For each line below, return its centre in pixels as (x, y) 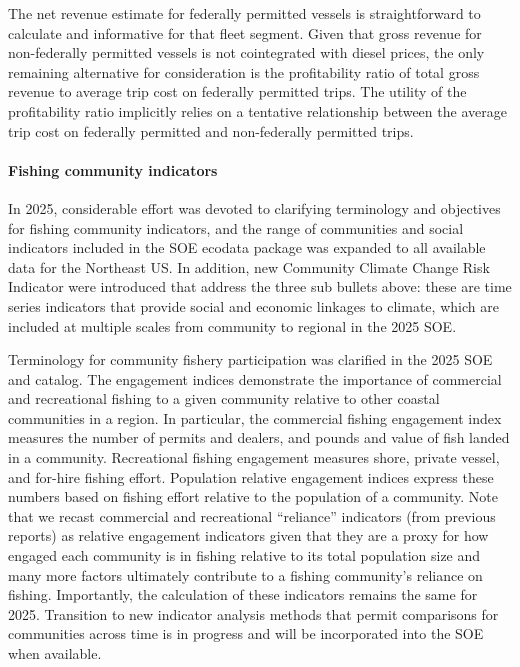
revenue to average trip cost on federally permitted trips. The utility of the (237, 91)
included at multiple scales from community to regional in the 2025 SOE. (232, 325)
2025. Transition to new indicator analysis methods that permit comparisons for (253, 613)
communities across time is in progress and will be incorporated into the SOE (246, 633)
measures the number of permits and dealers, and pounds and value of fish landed (259, 437)
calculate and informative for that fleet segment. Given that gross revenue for (245, 32)
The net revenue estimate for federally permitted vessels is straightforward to (244, 13)
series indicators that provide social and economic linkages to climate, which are (253, 305)
